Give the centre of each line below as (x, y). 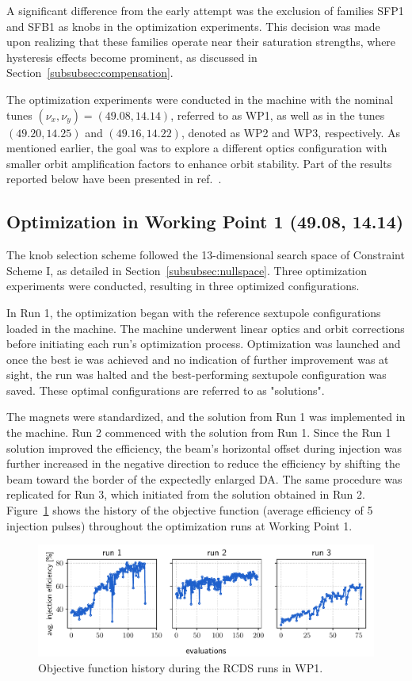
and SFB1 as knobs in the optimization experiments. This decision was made (193, 26)
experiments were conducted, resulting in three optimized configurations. (183, 286)
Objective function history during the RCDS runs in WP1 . (181, 668)
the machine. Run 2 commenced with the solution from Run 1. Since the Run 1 (199, 432)
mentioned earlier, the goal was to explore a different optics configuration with (197, 148)
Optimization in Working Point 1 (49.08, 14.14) (205, 222)
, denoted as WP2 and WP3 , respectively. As (290, 132)
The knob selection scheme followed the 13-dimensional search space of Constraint (206, 255)
